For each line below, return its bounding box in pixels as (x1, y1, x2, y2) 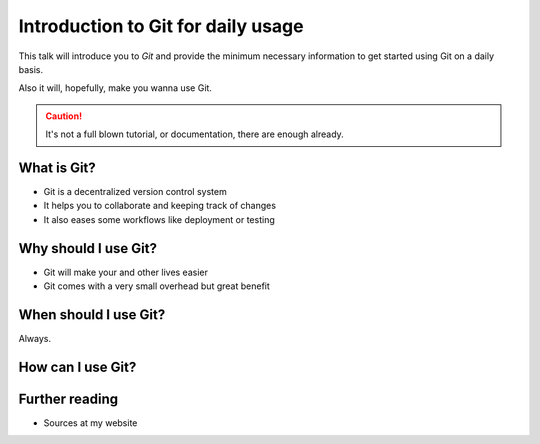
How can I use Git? (18, 358, 137, 375)
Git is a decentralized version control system (43, 186, 227, 198)
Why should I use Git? (18, 240, 157, 257)
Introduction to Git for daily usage (18, 15, 304, 37)
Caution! (45, 110, 83, 122)
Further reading (18, 390, 119, 407)
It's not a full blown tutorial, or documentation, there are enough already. (45, 128, 344, 140)
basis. (18, 63, 44, 75)
